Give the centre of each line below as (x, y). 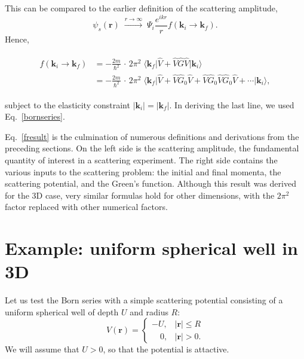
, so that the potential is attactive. (166, 349)
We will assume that (42, 349)
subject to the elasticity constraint (67, 104)
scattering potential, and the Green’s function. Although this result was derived (151, 183)
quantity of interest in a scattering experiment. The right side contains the (141, 159)
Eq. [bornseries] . (35, 116)
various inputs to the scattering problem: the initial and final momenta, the (143, 171)
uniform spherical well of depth (62, 311)
